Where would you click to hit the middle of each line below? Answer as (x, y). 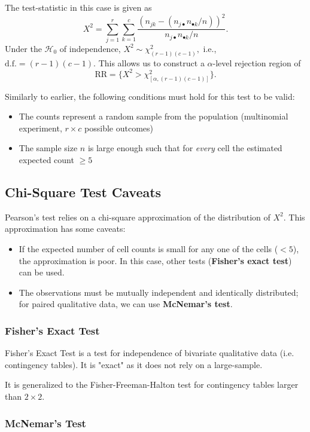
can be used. (42, 272)
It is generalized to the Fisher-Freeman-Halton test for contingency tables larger (152, 384)
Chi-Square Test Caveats (83, 192)
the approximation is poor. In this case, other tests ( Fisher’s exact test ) (155, 260)
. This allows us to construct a (149, 62)
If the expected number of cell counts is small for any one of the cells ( (148, 249)
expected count (46, 160)
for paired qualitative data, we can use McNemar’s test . (126, 304)
